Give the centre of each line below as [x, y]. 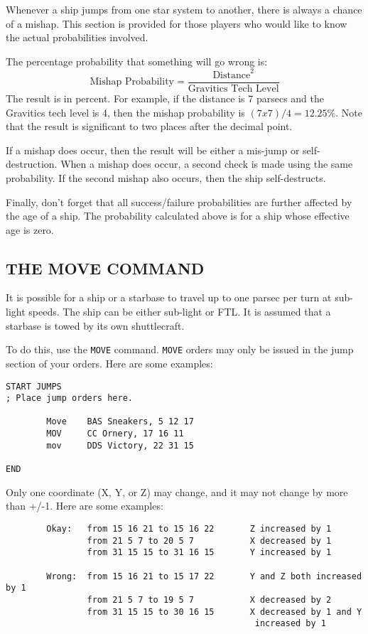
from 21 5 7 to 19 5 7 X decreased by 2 [209, 600]
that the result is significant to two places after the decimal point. [149, 126]
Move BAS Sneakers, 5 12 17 [120, 422]
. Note [349, 112]
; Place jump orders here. [69, 398]
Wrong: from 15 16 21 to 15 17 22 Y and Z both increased [204, 576]
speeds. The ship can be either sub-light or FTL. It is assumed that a [180, 312]
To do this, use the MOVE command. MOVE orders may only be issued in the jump [180, 349]
